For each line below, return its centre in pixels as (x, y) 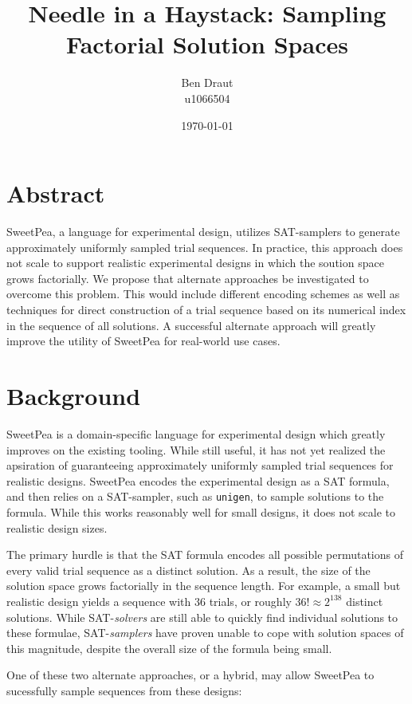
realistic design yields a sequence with (99, 601)
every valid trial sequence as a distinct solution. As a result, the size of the (188, 570)
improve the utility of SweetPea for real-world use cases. (143, 341)
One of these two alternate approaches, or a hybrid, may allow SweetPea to (190, 675)
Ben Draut (207, 83)
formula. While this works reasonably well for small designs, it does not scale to (201, 511)
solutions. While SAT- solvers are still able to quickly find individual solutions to (202, 617)
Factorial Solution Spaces (207, 44)
